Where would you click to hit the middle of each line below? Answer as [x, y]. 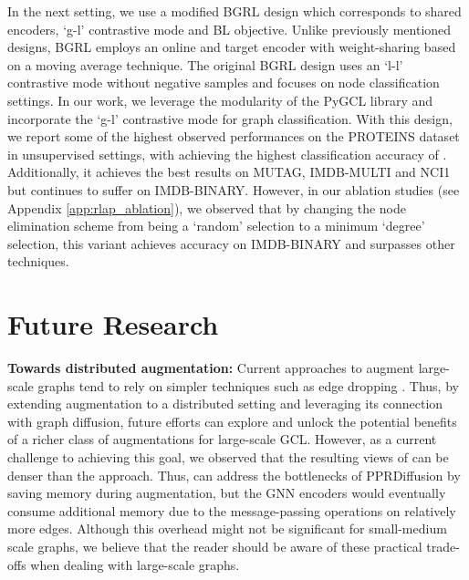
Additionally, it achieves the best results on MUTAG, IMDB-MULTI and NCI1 [229, 172]
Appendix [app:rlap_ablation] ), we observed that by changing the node [207, 207]
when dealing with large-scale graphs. [135, 564]
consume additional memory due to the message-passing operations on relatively [232, 510]
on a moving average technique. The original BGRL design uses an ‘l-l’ [205, 64]
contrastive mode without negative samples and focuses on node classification [224, 83]
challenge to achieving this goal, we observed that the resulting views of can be [228, 457]
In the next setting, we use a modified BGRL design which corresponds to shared [234, 11]
